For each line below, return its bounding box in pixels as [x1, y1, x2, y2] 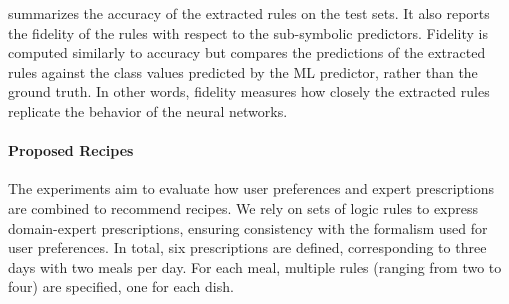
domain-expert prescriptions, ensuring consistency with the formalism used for [8, 217, 488, 238]
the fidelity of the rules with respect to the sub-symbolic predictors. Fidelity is [8, 22, 488, 43]
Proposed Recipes [8, 140, 134, 161]
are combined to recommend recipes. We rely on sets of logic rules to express [8, 197, 479, 218]
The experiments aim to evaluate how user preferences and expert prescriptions [8, 178, 494, 199]
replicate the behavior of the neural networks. [8, 100, 288, 121]
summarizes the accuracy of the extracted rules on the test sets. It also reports [8, 3, 490, 23]
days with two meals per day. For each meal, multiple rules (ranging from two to [8, 256, 502, 277]
